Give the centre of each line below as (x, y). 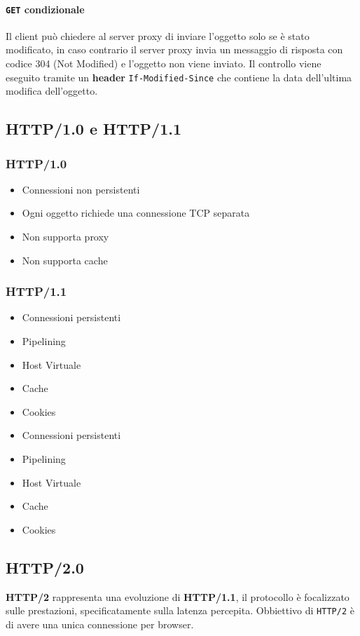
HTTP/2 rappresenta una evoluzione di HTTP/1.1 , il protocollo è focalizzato (178, 596)
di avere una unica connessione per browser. (100, 624)
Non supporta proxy (65, 237)
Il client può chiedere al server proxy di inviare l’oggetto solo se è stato (158, 35)
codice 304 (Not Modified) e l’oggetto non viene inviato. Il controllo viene (164, 63)
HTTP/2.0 (45, 567)
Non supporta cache (65, 260)
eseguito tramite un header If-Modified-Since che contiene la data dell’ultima (179, 77)
